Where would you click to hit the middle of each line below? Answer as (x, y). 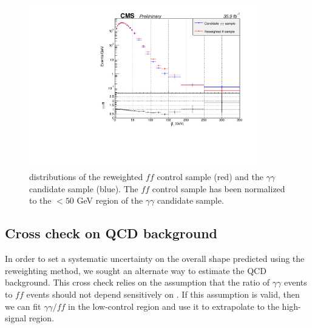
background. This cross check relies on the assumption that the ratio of (137, 282)
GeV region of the (110, 200)
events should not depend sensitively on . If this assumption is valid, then (163, 294)
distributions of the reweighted (86, 177)
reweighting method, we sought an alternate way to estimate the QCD (136, 270)
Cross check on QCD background (111, 233)
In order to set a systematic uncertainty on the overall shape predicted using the (155, 259)
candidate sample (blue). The (84, 188)
